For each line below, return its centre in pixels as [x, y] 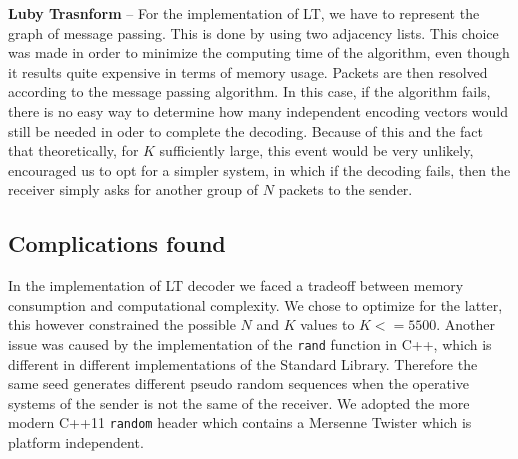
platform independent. [76, 442]
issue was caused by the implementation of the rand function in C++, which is [250, 343]
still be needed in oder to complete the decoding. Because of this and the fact [245, 130]
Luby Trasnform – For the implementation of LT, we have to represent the [244, 13]
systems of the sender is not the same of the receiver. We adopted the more [239, 402]
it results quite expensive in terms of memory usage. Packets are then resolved [248, 71]
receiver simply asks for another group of [133, 189]
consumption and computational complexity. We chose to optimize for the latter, [255, 304]
